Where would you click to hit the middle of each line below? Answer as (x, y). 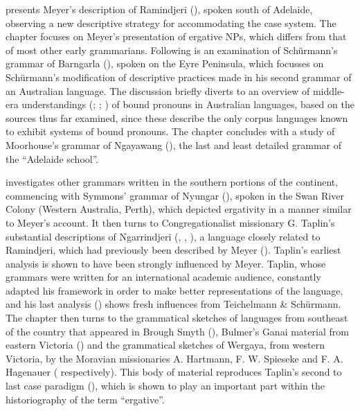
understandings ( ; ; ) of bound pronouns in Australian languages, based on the (188, 104)
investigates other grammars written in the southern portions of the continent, (172, 182)
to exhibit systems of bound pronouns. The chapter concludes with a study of (170, 131)
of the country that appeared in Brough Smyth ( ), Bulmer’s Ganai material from (177, 331)
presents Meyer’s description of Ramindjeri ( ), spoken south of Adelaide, (159, 9)
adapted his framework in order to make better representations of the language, (174, 290)
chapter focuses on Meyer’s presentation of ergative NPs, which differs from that (176, 36)
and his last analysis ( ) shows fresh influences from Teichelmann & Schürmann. (173, 304)
